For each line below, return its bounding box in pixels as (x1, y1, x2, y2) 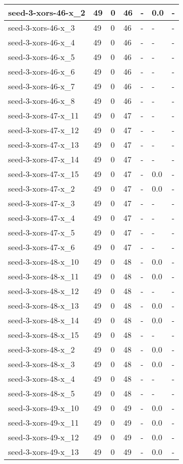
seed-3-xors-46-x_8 (8, 95, 75, 106)
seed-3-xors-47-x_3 (8, 197, 75, 209)
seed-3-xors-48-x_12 (8, 285, 79, 297)
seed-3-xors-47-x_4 (8, 212, 75, 223)
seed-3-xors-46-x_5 (8, 51, 75, 63)
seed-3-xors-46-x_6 (8, 66, 75, 77)
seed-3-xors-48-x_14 (8, 314, 79, 326)
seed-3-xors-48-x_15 (8, 329, 79, 340)
